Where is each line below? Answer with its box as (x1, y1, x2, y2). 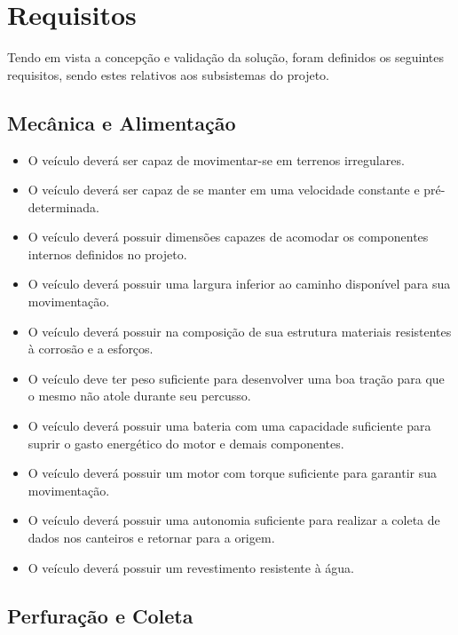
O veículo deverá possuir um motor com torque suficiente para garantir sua (28, 464, 438, 482)
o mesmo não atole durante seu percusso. (28, 386, 251, 405)
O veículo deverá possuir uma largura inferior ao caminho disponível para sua (28, 274, 451, 293)
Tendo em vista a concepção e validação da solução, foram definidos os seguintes (7, 48, 444, 67)
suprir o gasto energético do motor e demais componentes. (28, 433, 344, 452)
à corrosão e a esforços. (28, 339, 154, 358)
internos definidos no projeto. (28, 244, 187, 263)
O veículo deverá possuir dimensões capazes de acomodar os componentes (28, 227, 429, 246)
